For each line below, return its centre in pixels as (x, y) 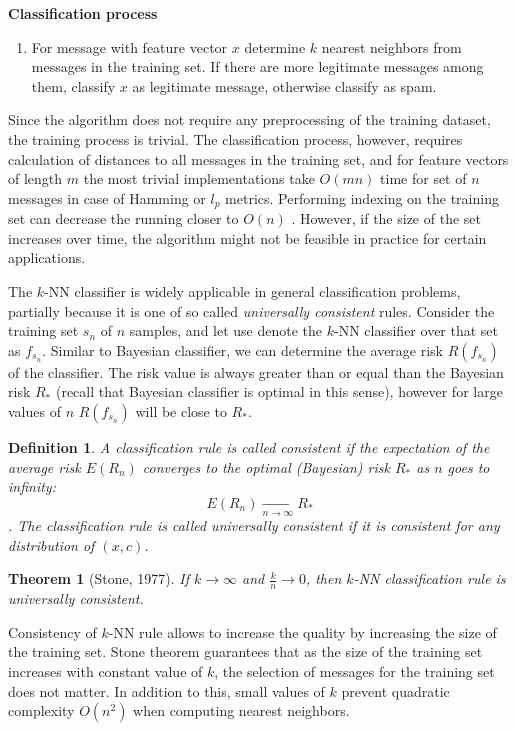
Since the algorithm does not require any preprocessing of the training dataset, (249, 119)
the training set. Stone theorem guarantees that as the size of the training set (245, 651)
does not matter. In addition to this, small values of (166, 690)
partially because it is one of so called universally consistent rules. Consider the (251, 310)
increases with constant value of (105, 670)
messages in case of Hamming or (107, 197)
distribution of (51, 544)
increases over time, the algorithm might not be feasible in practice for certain (247, 237)
